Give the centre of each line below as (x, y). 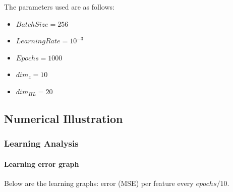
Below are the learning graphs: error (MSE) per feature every (99, 183)
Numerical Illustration (64, 118)
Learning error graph (42, 164)
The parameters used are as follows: (59, 7)
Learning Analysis (41, 143)
